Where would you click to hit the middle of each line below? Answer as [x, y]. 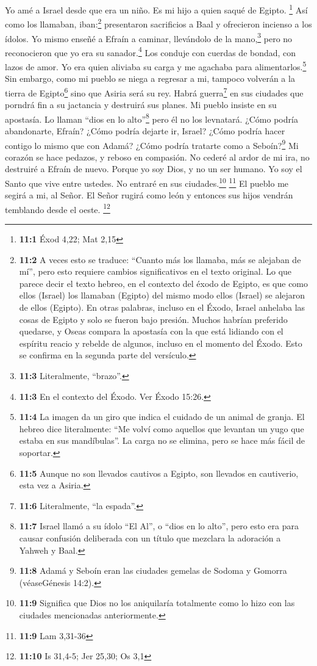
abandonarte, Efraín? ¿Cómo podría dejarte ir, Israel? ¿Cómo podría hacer [145, 130]
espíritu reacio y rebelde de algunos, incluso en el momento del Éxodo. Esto [161, 343]
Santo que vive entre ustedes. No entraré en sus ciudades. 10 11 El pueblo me [147, 182]
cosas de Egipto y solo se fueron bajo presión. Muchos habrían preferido [153, 319]
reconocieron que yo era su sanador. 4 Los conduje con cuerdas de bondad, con [151, 51]
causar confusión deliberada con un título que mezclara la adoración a [150, 538]
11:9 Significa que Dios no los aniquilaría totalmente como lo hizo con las [157, 603]
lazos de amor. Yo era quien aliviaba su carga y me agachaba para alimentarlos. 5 [156, 66]
